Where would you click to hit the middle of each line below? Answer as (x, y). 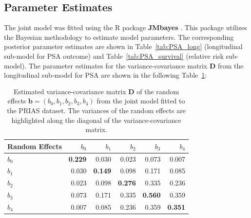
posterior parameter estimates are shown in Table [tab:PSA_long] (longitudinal (123, 46)
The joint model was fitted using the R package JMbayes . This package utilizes (125, 27)
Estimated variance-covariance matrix (70, 91)
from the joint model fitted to (141, 101)
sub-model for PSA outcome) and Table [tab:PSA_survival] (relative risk (114, 56)
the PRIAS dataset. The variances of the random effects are (96, 110)
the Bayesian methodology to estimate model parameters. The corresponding (119, 37)
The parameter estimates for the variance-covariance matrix (118, 65)
